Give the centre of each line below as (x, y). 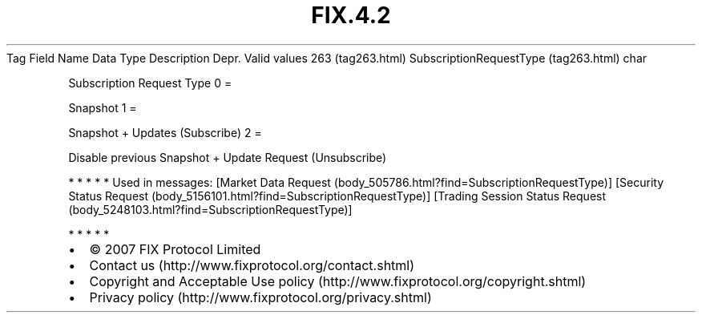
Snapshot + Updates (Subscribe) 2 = (165, 132)
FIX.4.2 (351, 15)
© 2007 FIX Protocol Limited (175, 249)
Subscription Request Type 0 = (150, 83)
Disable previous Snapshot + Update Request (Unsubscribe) (228, 157)
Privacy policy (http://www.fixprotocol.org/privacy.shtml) (260, 297)
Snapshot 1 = (103, 107)
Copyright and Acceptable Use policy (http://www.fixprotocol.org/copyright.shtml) (338, 281)
